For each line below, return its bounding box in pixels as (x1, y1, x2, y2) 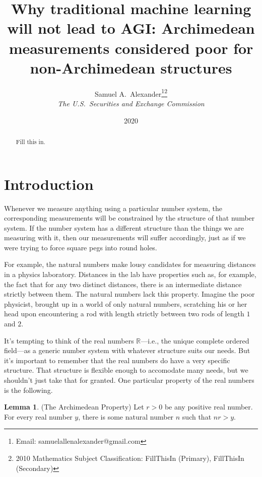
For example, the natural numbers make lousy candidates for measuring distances (4, 259, 256, 269)
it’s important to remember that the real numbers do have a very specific (4, 355, 230, 365)
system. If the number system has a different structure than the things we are (4, 222, 244, 233)
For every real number (4, 411, 73, 422)
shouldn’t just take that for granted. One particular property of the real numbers (4, 375, 254, 385)
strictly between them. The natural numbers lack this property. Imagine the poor (4, 289, 255, 299)
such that (182, 411, 212, 422)
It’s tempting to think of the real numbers (4, 335, 134, 346)
